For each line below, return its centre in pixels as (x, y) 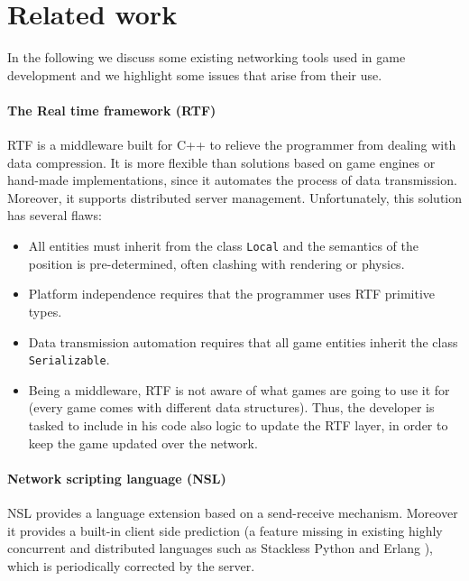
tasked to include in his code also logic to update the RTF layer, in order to (238, 424)
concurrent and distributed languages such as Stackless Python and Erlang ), (221, 548)
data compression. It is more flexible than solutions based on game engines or (221, 162)
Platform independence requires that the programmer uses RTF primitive (232, 294)
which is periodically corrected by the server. (131, 565)
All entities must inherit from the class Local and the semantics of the (223, 246)
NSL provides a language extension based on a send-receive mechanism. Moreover (233, 512)
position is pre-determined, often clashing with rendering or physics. (216, 263)
